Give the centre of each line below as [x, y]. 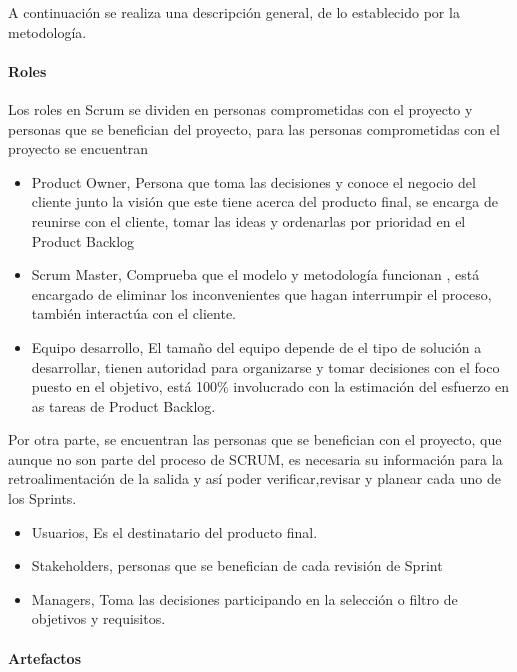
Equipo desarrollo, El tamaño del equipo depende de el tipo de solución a [256, 346]
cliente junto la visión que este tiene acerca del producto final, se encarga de [264, 201]
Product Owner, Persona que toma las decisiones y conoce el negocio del [253, 181]
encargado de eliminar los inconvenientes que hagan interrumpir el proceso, [261, 293]
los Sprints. [42, 498]
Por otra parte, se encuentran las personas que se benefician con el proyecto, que [255, 439]
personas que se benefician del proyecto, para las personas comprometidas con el [254, 128]
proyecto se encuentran [78, 148]
